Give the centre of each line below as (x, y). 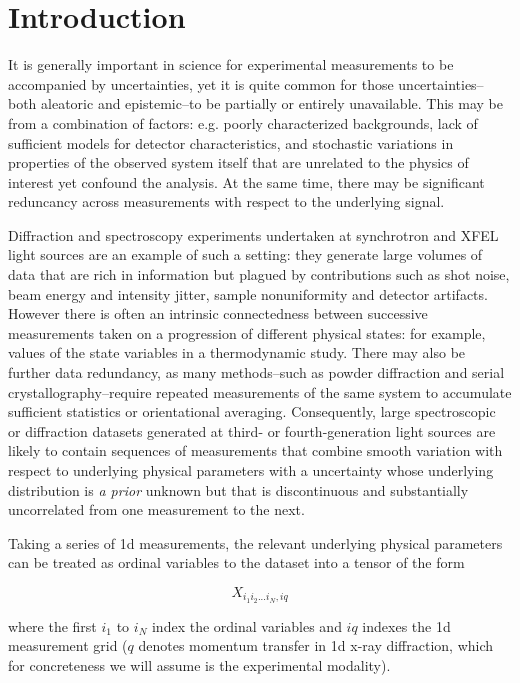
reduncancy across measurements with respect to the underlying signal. (226, 201)
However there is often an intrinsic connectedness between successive (218, 313)
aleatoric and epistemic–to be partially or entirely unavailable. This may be (272, 103)
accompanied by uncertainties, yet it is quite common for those (201, 83)
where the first (52, 625)
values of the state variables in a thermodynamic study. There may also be (237, 352)
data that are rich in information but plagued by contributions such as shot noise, (259, 274)
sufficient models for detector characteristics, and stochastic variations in (231, 142)
